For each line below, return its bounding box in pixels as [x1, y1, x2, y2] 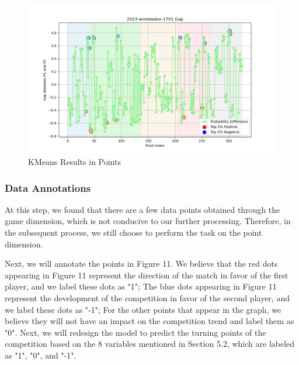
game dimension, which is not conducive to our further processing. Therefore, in [5, 215, 291, 227]
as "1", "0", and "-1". [5, 349, 77, 361]
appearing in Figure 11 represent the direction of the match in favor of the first [5, 268, 288, 281]
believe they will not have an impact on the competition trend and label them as [5, 315, 294, 327]
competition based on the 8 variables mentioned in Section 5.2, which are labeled [5, 338, 295, 350]
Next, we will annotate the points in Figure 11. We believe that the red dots [5, 257, 278, 270]
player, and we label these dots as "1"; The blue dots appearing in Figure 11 [5, 280, 277, 292]
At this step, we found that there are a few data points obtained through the [5, 203, 280, 215]
